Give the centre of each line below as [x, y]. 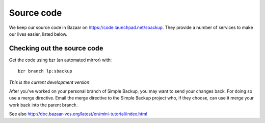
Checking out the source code [56, 48]
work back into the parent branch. [43, 105]
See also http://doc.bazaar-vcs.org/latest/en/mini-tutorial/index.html [78, 114]
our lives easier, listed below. [38, 34]
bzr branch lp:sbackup [45, 71]
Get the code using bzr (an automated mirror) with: [61, 60]
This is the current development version [49, 82]
